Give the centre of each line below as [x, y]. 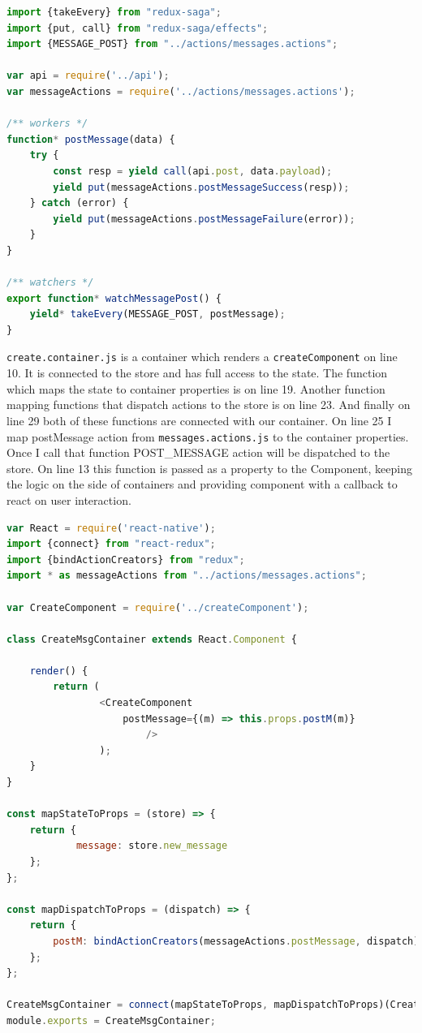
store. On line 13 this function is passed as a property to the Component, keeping [209, 468]
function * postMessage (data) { [91, 139]
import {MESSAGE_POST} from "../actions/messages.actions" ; [172, 44]
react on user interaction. [69, 499]
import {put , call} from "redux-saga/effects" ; [138, 28]
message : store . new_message [152, 846]
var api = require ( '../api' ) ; [88, 76]
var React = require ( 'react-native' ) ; [111, 528]
